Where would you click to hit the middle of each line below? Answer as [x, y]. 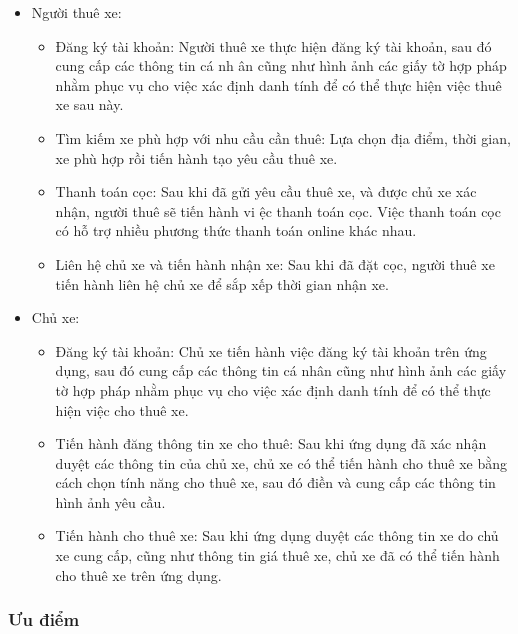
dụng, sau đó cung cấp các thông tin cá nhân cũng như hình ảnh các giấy [281, 370]
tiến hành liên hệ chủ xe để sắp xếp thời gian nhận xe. [222, 283]
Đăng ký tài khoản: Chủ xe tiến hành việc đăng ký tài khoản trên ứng [271, 350]
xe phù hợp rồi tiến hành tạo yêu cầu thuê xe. [196, 157]
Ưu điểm [44, 619]
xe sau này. [89, 104]
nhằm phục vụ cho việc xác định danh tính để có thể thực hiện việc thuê [278, 84]
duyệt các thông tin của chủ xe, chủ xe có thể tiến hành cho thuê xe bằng [281, 462]
